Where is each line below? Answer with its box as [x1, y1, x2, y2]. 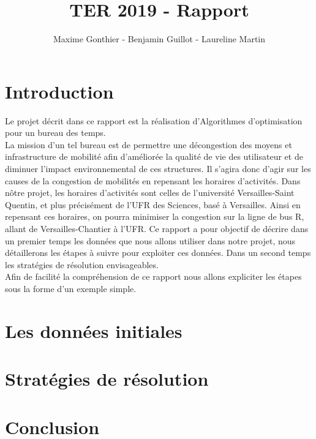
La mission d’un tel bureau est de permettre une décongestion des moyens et [5, 138, 292, 151]
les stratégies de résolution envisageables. [5, 258, 159, 271]
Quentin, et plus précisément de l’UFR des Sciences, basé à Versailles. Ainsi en [5, 198, 301, 211]
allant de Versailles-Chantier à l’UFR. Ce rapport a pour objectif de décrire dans [5, 222, 309, 235]
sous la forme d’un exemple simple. [5, 282, 137, 295]
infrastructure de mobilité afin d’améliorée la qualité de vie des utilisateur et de [5, 150, 303, 163]
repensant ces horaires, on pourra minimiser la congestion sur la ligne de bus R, [5, 210, 304, 223]
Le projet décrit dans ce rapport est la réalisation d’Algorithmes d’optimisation [5, 114, 303, 127]
